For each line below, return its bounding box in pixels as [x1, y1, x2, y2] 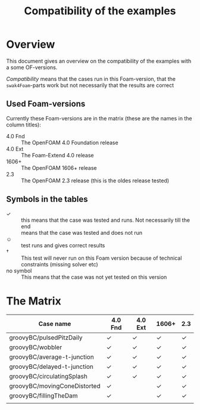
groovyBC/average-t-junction [9, 353, 94, 361]
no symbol [6, 267, 32, 274]
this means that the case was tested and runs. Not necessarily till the [21, 216, 190, 223]
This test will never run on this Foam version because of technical [21, 254, 182, 262]
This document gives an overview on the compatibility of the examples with [6, 57, 192, 64]
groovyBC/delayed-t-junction [9, 362, 94, 371]
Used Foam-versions [6, 99, 86, 109]
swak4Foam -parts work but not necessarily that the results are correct [6, 82, 174, 89]
